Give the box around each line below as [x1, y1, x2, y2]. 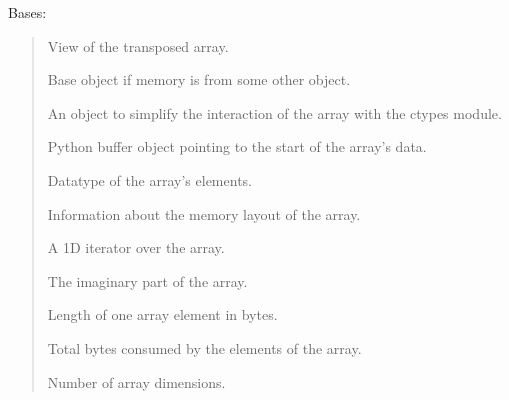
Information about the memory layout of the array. [47, 203, 361, 224]
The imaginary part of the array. [47, 270, 248, 291]
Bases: [8, 2, 47, 22]
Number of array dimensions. [47, 371, 226, 392]
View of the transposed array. [47, 35, 229, 56]
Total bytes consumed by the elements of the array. [47, 337, 362, 358]
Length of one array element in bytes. [47, 304, 278, 325]
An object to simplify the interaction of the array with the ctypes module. [47, 102, 502, 123]
